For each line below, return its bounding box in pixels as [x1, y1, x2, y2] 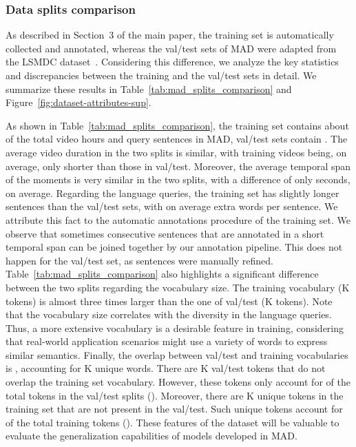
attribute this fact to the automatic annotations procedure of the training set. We [6, 212, 350, 227]
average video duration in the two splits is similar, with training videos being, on [6, 145, 347, 159]
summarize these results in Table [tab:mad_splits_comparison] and [6, 81, 292, 96]
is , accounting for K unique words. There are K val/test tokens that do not [6, 361, 326, 375]
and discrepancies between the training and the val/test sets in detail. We [6, 68, 317, 82]
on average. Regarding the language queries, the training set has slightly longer [6, 185, 339, 200]
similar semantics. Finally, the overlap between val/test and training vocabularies [6, 347, 348, 362]
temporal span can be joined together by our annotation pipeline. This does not [6, 240, 343, 254]
